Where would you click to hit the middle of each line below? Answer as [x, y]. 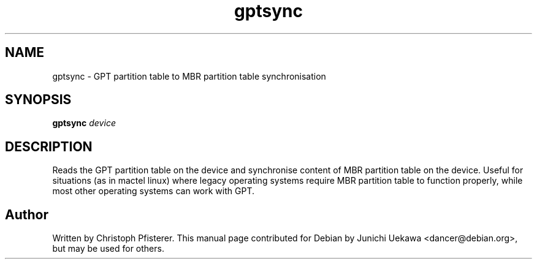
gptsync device [84, 123]
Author [27, 214]
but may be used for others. [108, 249]
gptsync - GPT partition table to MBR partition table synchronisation [189, 76]
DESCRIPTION [49, 146]
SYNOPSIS [38, 100]
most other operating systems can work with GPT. [153, 191]
